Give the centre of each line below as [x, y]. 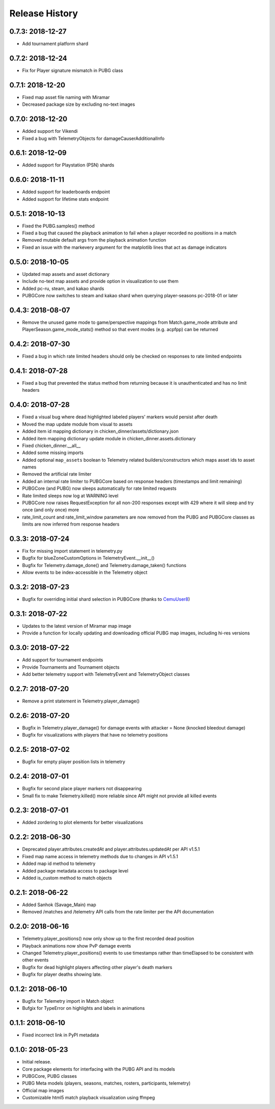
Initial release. [37, 1062]
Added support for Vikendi [50, 131]
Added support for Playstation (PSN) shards [68, 165]
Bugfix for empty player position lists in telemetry [74, 762]
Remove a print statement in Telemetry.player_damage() [81, 701]
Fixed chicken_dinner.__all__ [51, 445]
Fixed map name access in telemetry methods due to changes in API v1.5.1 [100, 856]
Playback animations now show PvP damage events [77, 946]
